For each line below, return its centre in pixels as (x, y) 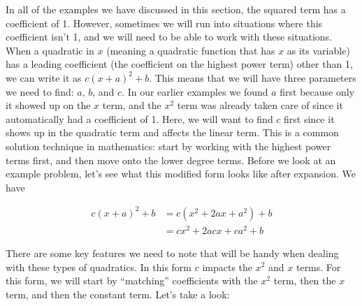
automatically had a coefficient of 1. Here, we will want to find (139, 118)
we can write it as (44, 77)
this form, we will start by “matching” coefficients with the (132, 280)
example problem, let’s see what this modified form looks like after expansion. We (181, 174)
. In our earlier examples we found (195, 91)
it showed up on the (48, 105)
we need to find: (40, 91)
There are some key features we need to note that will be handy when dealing (172, 253)
